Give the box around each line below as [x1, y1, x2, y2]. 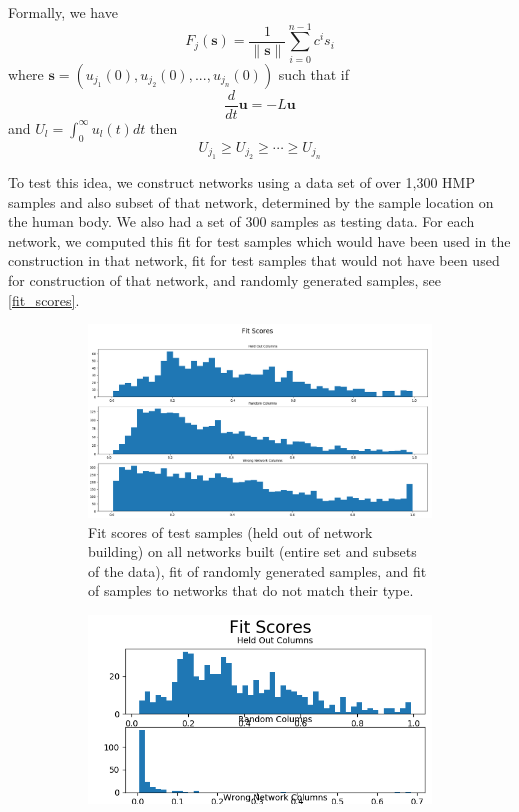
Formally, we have [8, 2, 118, 22]
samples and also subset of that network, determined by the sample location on [8, 191, 494, 212]
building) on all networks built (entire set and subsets [88, 541, 417, 562]
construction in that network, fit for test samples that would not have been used [8, 250, 500, 271]
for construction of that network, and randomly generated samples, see [8, 269, 441, 290]
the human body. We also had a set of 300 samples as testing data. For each [8, 211, 475, 232]
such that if [278, 63, 349, 84]
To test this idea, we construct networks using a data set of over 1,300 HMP [8, 171, 475, 192]
